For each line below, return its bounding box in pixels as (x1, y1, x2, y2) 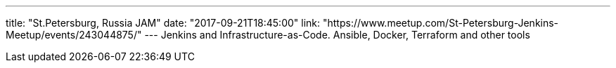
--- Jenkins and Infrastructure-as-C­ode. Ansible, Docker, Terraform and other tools (144, 29, 530, 41)
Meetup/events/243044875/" (6, 29, 142, 41)
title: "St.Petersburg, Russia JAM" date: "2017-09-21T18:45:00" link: (6, 17, 321, 29)
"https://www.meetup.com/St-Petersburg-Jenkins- (322, 17, 559, 29)
